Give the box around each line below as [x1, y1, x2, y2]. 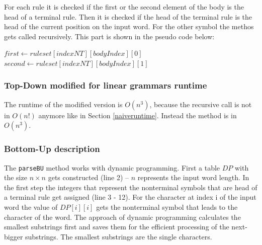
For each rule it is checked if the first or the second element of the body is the [4, 2, 244, 12]
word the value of [4, 202, 58, 212]
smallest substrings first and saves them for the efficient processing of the [4, 221, 229, 232]
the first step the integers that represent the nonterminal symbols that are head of [4, 182, 257, 192]
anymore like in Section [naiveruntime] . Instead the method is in [38, 110, 237, 120]
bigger [4, 231, 23, 241]
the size [4, 172, 27, 183]
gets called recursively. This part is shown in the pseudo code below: [4, 31, 215, 41]
